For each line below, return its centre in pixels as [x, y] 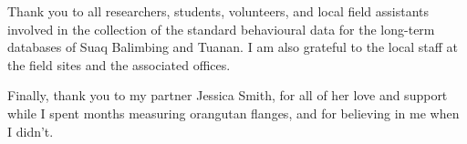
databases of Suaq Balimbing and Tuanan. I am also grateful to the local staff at [233, 47]
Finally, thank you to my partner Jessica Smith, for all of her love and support [228, 95]
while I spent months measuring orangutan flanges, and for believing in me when [233, 113]
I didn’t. [31, 131]
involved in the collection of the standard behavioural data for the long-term [221, 29]
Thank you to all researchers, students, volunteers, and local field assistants [218, 11]
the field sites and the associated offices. [119, 64]
